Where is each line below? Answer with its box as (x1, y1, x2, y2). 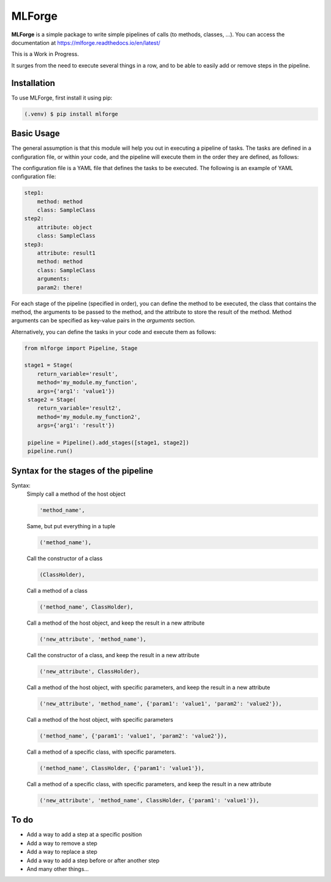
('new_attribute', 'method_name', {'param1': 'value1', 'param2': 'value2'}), (39, 700, 282, 708)
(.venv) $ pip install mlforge (24, 111, 119, 117)
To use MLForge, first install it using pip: (11, 94, 113, 101)
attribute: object (37, 224, 93, 230)
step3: (24, 241, 44, 248)
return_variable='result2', (37, 405, 122, 412)
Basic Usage (11, 128, 60, 139)
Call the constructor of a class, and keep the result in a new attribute (26, 652, 200, 659)
